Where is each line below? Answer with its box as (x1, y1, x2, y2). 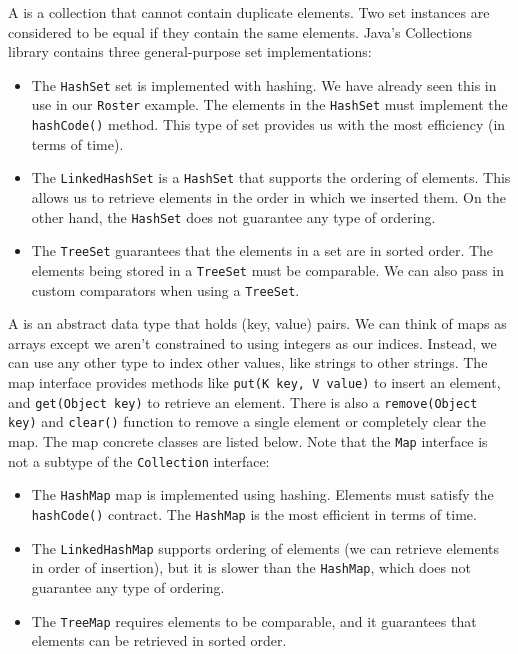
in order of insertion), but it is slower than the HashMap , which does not (31, 557, 471, 578)
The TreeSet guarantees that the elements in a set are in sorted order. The (31, 240, 494, 261)
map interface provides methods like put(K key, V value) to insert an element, (8, 372, 501, 392)
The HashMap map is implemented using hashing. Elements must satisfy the (31, 484, 494, 505)
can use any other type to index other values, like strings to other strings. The (8, 352, 488, 373)
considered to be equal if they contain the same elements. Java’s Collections (8, 21, 473, 42)
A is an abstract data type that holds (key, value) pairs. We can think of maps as (8, 313, 507, 334)
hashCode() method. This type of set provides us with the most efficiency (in (31, 114, 506, 135)
